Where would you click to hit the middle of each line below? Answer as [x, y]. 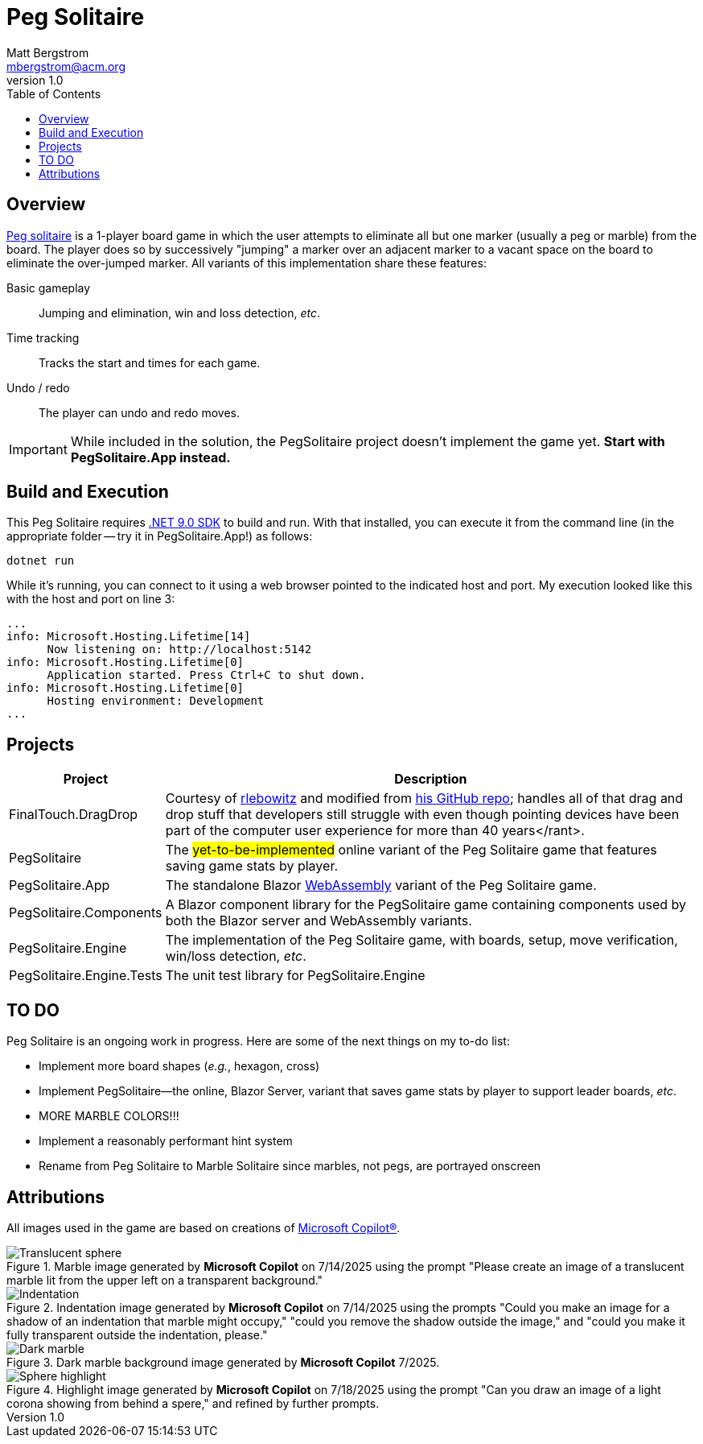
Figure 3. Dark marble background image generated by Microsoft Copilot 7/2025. [223, 1362]
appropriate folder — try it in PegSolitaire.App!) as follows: [160, 536]
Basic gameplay [49, 288]
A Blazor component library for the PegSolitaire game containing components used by [425, 905]
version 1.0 [35, 80]
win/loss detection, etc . [236, 956]
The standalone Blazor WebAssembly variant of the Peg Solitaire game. [381, 885]
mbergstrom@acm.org [66, 66]
